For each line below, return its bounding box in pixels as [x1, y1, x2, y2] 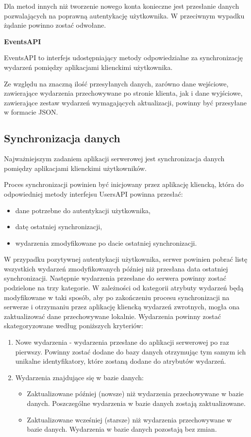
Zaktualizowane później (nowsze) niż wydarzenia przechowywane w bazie [27, 388, 244, 399]
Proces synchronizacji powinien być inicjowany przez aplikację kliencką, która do [4, 179, 244, 189]
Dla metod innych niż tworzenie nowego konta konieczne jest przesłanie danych [4, 1, 239, 11]
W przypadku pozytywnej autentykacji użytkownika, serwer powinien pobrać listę [4, 254, 248, 264]
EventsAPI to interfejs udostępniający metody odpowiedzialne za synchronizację [4, 52, 243, 63]
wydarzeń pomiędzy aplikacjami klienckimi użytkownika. [4, 62, 173, 72]
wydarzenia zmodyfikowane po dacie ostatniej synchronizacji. [15, 237, 197, 248]
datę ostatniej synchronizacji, [15, 221, 102, 232]
